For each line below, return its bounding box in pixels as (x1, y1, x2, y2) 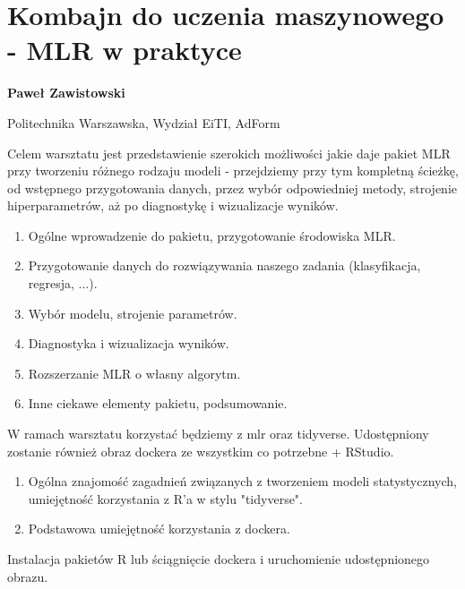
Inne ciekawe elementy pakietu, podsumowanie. (28, 394, 288, 413)
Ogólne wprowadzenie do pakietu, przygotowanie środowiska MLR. (28, 226, 396, 244)
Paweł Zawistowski (7, 83, 125, 102)
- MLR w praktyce (7, 31, 242, 68)
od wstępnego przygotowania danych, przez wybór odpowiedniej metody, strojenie (7, 178, 458, 197)
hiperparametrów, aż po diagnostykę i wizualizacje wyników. (7, 196, 339, 215)
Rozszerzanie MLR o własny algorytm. (28, 363, 241, 382)
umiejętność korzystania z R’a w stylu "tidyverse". (28, 489, 303, 508)
